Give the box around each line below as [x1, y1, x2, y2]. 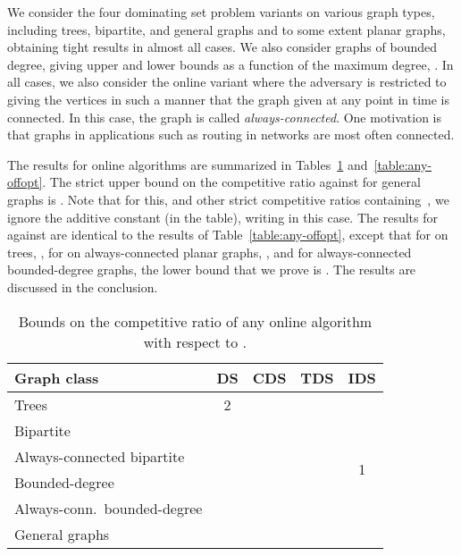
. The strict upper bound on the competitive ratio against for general [42, 173, 421, 191]
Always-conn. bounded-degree [14, 497, 203, 518]
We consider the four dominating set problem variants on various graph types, [7, 3, 435, 21]
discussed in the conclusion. [7, 277, 158, 296]
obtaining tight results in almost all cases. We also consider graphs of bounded [7, 38, 438, 56]
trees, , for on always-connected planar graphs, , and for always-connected [7, 242, 412, 261]
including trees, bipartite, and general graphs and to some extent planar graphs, [7, 20, 446, 38]
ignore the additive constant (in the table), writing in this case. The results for [7, 207, 438, 226]
